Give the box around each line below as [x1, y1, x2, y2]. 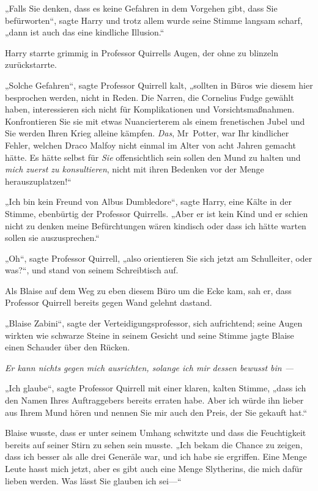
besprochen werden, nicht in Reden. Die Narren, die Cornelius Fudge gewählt [5, 90, 294, 103]
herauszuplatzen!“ [5, 174, 72, 187]
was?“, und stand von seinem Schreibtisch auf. [5, 264, 179, 276]
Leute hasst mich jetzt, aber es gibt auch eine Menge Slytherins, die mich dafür [5, 462, 303, 474]
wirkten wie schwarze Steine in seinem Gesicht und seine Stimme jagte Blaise [5, 328, 294, 341]
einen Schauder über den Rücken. [5, 341, 130, 353]
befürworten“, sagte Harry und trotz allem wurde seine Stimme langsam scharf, [5, 13, 303, 26]
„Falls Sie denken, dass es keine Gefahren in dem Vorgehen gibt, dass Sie [5, 2, 278, 14]
